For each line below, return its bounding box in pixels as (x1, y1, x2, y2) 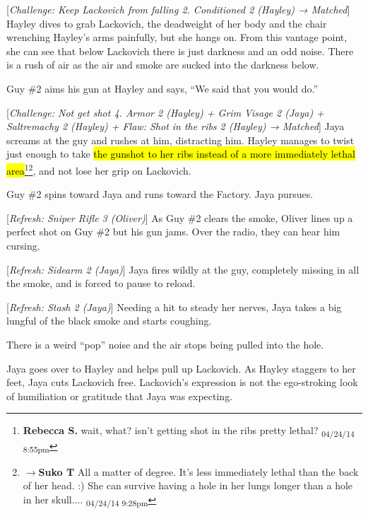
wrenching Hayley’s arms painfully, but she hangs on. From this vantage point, (6, 30, 348, 45)
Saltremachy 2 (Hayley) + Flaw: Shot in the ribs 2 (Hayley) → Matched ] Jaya (6, 119, 345, 134)
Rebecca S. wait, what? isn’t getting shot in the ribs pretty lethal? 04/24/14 (23, 423, 355, 440)
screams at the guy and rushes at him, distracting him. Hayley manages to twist (6, 132, 355, 147)
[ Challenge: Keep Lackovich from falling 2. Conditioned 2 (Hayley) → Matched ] (6, 2, 350, 16)
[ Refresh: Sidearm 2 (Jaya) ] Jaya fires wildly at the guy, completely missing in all (6, 262, 360, 276)
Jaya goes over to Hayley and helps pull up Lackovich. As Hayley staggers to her (6, 361, 356, 375)
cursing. (6, 238, 40, 252)
